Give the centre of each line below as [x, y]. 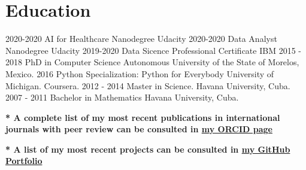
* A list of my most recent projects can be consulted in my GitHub [148, 149]
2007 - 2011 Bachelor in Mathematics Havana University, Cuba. [122, 97]
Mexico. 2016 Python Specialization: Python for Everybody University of [140, 73]
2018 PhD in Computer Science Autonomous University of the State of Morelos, [152, 62]
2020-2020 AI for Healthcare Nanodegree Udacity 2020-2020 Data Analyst [141, 39]
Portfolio [24, 161]
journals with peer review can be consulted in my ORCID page [139, 129]
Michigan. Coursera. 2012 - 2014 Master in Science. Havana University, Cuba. [148, 85]
